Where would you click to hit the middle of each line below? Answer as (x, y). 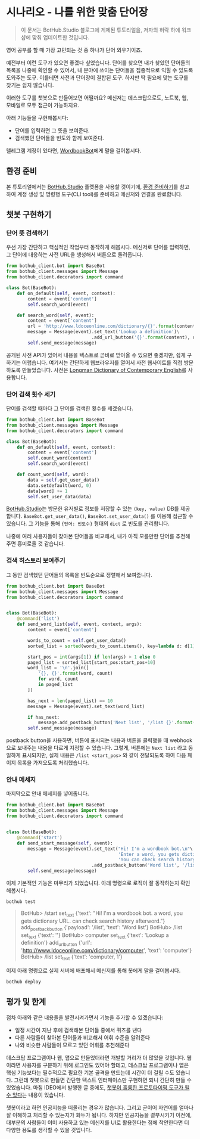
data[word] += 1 (48, 491)
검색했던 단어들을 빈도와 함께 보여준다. (59, 138)
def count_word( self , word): (53, 474)
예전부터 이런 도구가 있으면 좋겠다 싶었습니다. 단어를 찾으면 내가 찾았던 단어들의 (98, 63)
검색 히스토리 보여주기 (36, 561)
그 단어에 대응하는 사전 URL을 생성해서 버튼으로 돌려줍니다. (75, 255)
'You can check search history (157, 860)
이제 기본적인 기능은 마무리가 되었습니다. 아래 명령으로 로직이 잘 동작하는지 (93, 883)
